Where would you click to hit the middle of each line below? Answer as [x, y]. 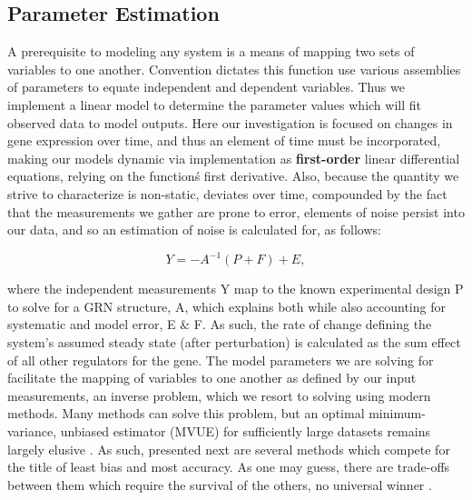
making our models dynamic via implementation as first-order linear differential [234, 158]
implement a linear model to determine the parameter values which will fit [214, 104]
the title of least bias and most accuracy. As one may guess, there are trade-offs [229, 467]
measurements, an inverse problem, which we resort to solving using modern [219, 395]
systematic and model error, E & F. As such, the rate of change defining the [220, 324]
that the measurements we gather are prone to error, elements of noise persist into [236, 211]
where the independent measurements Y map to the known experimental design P [236, 289]
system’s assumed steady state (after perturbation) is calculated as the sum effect [234, 342]
